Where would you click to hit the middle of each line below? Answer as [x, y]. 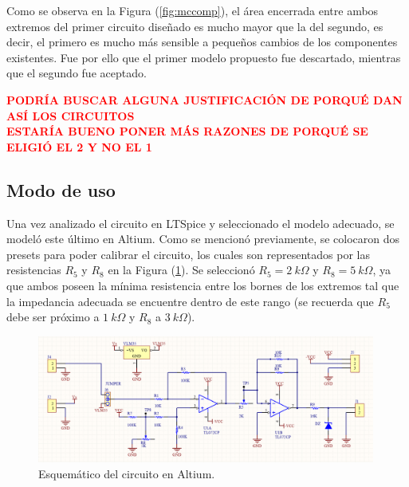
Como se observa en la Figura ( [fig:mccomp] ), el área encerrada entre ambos [193, 10]
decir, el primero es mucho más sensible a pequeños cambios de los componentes [202, 42]
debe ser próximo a [53, 317]
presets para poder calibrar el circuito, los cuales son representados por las [188, 254]
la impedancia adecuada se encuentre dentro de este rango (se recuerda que [190, 301]
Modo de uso [61, 189]
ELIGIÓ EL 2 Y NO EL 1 [79, 146]
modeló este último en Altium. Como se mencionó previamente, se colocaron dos [203, 239]
